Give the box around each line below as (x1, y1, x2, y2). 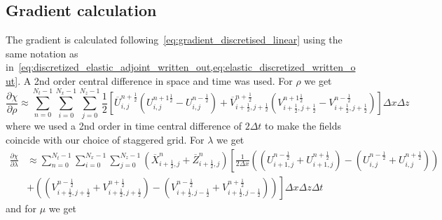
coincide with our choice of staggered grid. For (6, 132, 205, 146)
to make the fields (265, 118, 342, 133)
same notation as (6, 46, 78, 60)
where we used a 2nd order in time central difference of (6, 118, 242, 133)
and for (6, 200, 37, 215)
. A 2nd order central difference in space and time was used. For (18, 73, 293, 88)
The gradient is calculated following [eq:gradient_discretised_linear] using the (6, 32, 343, 47)
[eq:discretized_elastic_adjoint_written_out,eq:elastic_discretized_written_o (18, 60, 356, 74)
